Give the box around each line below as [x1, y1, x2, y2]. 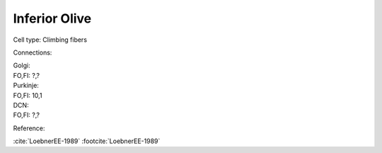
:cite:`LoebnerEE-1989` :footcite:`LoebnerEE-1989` [13, 137, 161, 145]
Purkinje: [13, 81, 39, 90]
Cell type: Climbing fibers [13, 35, 88, 44]
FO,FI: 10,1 [13, 91, 42, 99]
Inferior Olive [13, 11, 92, 26]
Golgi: [13, 61, 31, 70]
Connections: [13, 48, 52, 57]
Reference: [13, 124, 45, 132]
